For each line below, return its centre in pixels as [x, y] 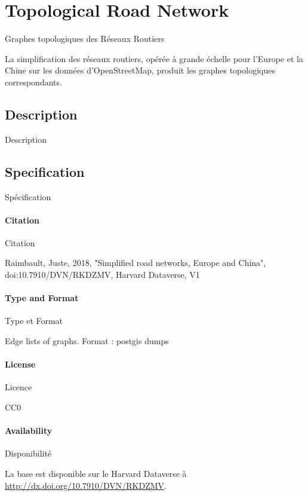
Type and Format [42, 298]
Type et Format [34, 321]
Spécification [28, 196]
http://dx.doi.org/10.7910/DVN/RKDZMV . [86, 485]
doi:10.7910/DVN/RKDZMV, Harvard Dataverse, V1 [102, 275]
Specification [45, 171]
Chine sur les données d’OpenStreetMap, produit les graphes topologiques [140, 70]
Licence [19, 387]
